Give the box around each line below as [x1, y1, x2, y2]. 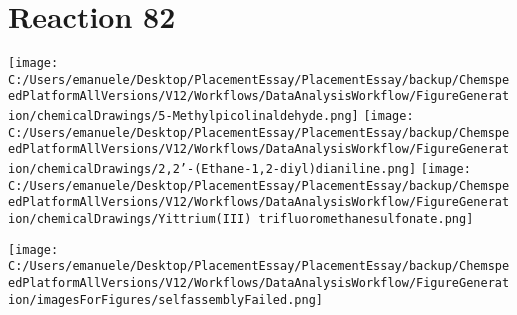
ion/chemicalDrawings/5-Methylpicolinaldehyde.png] [8, 109, 359, 124]
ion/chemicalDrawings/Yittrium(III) [8, 212, 252, 227]
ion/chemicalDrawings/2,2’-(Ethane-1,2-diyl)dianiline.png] [8, 162, 417, 177]
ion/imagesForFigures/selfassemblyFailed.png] [8, 292, 323, 307]
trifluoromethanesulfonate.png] [258, 212, 474, 227]
